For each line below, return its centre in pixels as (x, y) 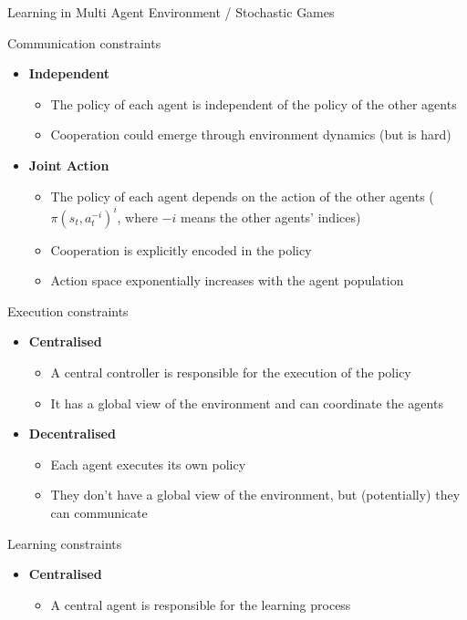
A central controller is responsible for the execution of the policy (231, 372)
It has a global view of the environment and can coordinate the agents (247, 403)
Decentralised (72, 434)
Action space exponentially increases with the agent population (227, 280)
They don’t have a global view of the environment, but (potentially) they (255, 495)
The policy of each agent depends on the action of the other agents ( (242, 196)
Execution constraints (68, 310)
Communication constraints (84, 42)
